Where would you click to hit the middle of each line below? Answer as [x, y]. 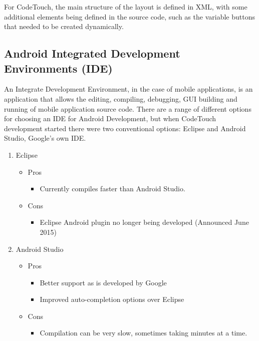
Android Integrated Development [92, 53]
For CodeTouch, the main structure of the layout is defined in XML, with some [126, 7]
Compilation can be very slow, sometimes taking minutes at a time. [144, 333]
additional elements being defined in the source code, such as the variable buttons [129, 16]
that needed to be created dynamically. [64, 26]
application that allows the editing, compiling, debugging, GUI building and [121, 98]
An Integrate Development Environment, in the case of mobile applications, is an [128, 89]
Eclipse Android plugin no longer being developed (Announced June [144, 222]
